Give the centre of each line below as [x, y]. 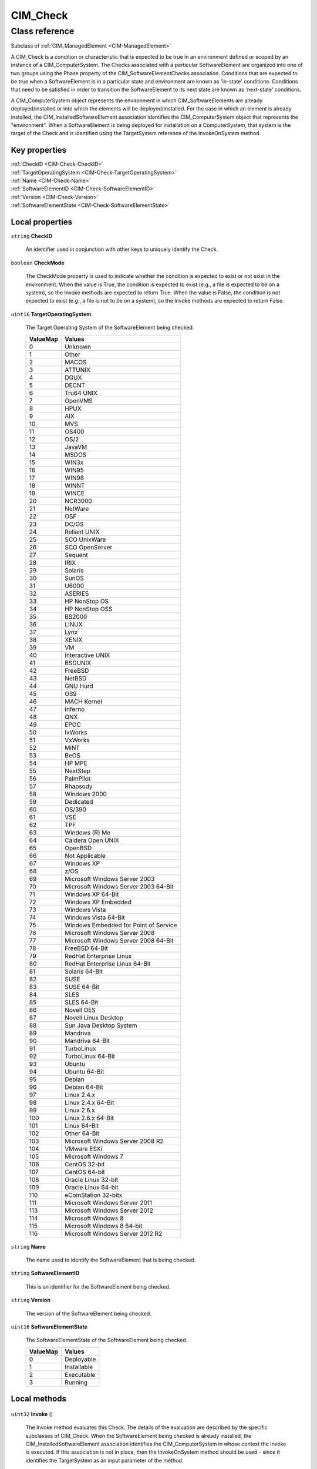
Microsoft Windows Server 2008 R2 [114, 1141]
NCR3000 [78, 501]
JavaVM [76, 447]
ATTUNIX [78, 370]
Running [76, 1382]
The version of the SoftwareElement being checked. [89, 1313]
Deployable [80, 1359]
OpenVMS [79, 401]
